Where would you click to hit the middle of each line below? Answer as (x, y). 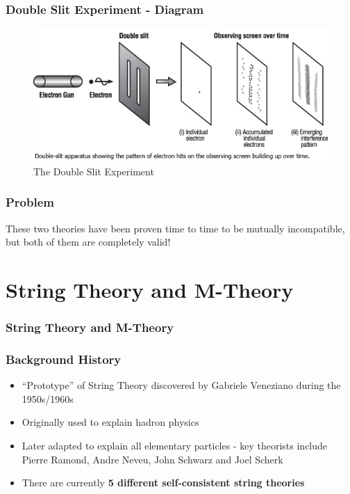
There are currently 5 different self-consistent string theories (163, 483)
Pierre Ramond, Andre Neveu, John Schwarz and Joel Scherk (152, 459)
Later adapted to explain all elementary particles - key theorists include (175, 446)
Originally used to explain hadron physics (110, 422)
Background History (64, 359)
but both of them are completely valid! (88, 242)
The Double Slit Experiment (94, 171)
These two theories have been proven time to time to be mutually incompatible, (175, 228)
